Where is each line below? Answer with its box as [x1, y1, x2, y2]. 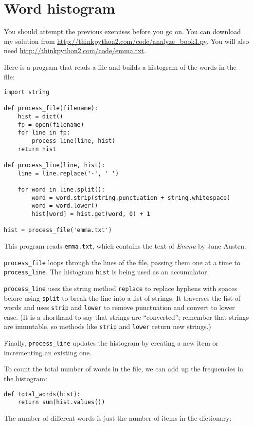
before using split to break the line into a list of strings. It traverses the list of [4, 292, 241, 303]
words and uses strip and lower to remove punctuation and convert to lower [4, 302, 235, 312]
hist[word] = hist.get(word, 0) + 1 [32, 210, 150, 217]
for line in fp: [18, 129, 71, 136]
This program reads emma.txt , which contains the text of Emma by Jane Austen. [4, 240, 247, 251]
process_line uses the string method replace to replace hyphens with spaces [4, 283, 237, 293]
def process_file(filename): [4, 105, 98, 112]
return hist [18, 145, 56, 153]
